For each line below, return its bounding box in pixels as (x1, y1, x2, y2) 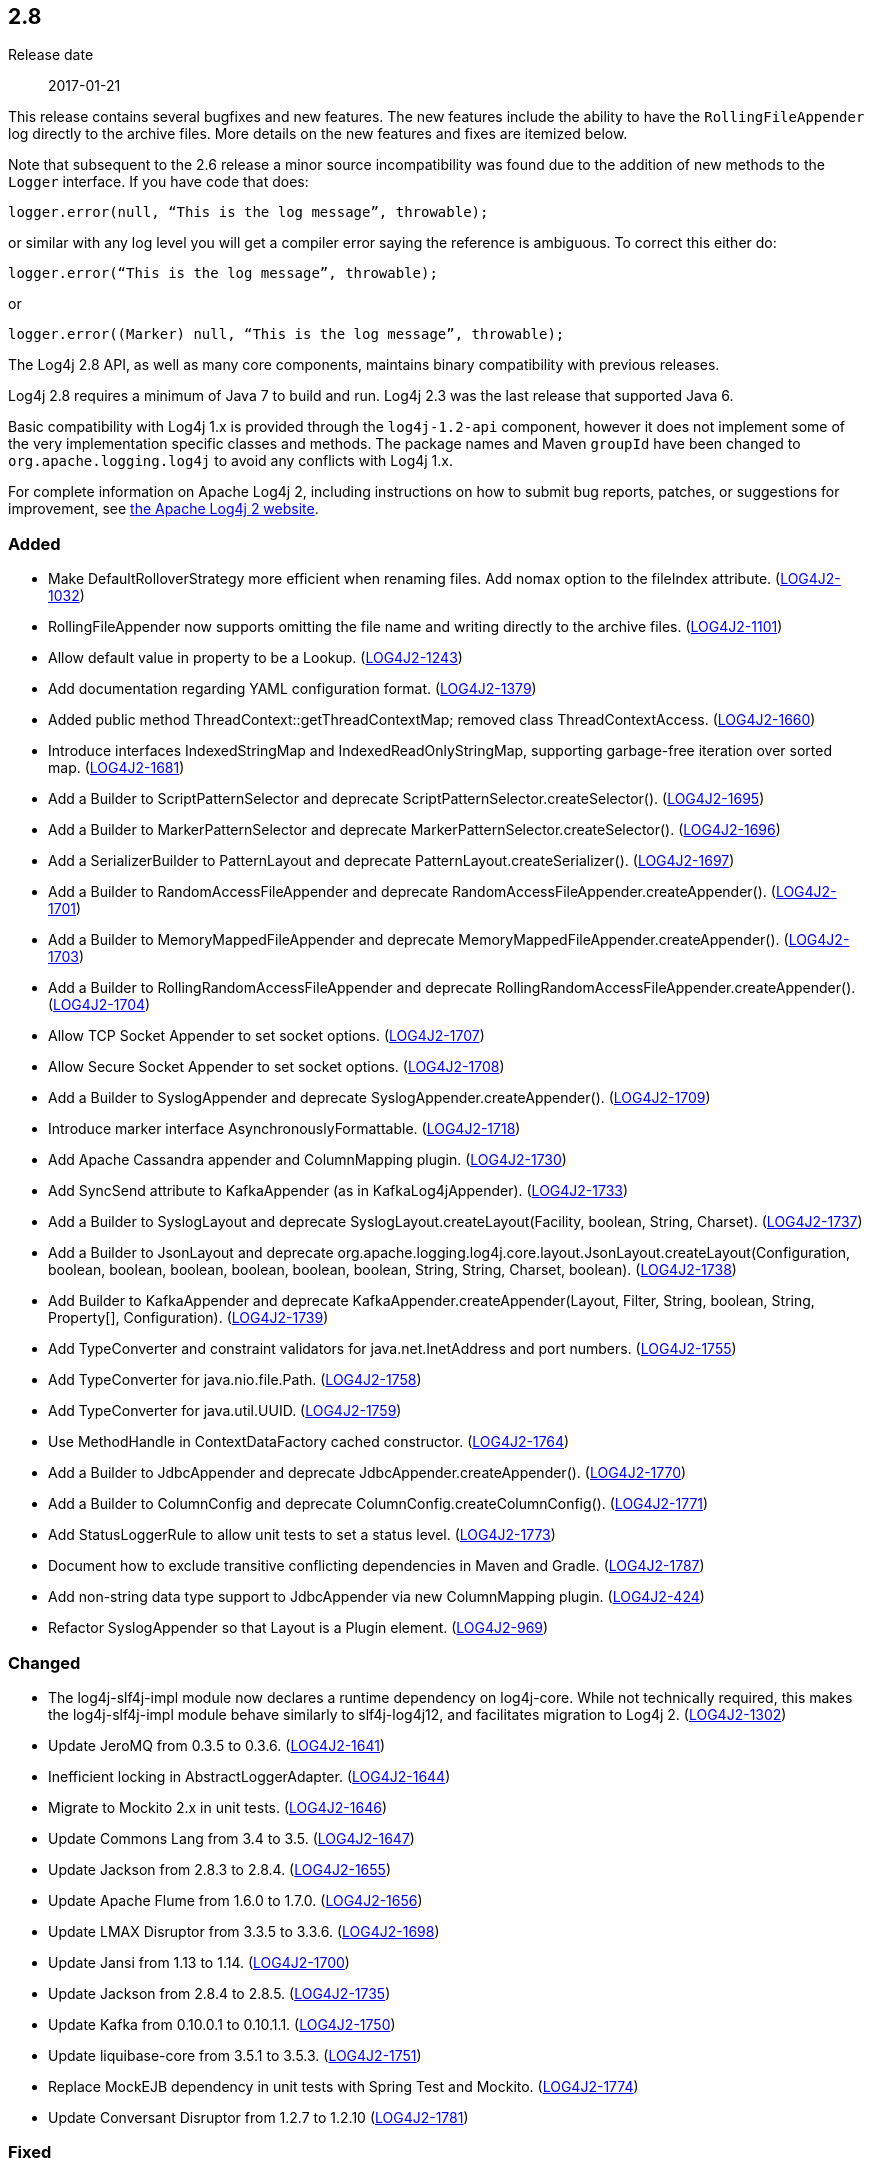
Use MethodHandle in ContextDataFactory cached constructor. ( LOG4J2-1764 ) (48, 1433, 570, 1451)
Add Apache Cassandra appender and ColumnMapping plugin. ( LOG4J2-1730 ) (48, 1151, 567, 1169)
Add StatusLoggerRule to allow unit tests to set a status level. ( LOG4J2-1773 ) (48, 1526, 556, 1544)
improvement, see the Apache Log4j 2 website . (8, 500, 319, 518)
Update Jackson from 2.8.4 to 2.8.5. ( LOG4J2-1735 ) (48, 1984, 391, 2002)
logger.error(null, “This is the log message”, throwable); (8, 204, 489, 221)
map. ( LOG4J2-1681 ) (48, 759, 185, 777)
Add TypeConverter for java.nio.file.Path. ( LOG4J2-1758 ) (48, 1371, 422, 1389)
